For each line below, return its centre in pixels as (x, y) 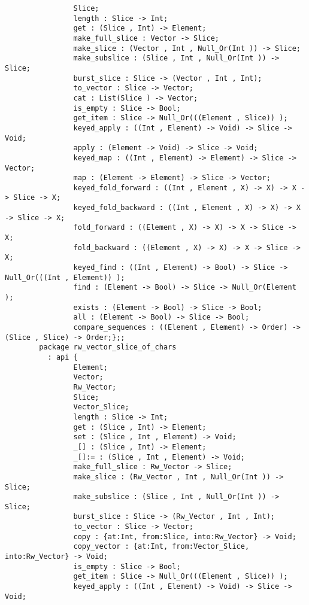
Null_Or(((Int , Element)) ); (65, 277)
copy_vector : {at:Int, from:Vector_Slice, (161, 547)
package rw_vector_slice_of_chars (108, 347)
